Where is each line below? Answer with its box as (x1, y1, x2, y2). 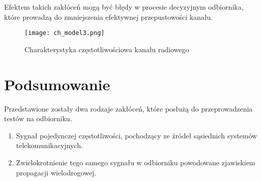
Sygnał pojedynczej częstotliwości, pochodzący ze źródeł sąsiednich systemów (16, 130, 257, 140)
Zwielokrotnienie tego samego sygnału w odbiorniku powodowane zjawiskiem (16, 157, 255, 167)
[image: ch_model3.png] (24, 29, 105, 37)
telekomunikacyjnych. (16, 140, 83, 151)
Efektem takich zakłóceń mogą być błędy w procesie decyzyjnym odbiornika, (4, 2, 244, 12)
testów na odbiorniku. (4, 113, 72, 124)
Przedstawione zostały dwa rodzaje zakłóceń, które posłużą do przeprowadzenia (4, 103, 253, 114)
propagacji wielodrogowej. (16, 167, 97, 177)
